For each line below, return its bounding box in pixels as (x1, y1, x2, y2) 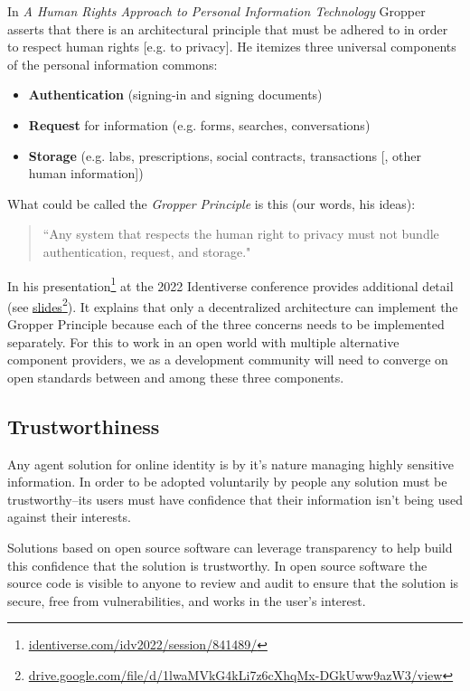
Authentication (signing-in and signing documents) (28, 85, 323, 104)
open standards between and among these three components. (7, 367, 344, 386)
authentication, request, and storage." (42, 241, 251, 260)
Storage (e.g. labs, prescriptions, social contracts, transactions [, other (28, 146, 422, 165)
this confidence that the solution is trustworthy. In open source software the (7, 555, 428, 574)
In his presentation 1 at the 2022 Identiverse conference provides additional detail (7, 273, 454, 295)
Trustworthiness (7, 412, 160, 440)
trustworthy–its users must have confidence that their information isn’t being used (7, 489, 463, 508)
